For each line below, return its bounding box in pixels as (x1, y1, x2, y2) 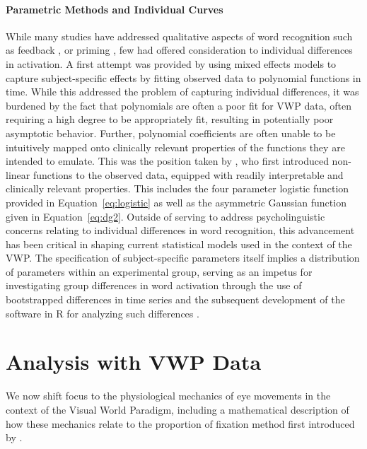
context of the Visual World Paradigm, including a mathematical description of (6, 402, 349, 416)
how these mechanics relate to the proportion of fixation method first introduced (6, 416, 355, 431)
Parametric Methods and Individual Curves (6, 1, 223, 16)
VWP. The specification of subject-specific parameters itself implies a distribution (6, 250, 360, 265)
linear (6, 167, 30, 182)
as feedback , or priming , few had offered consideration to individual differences (6, 42, 353, 57)
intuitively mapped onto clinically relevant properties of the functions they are (6, 139, 345, 154)
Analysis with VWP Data (6, 347, 262, 376)
